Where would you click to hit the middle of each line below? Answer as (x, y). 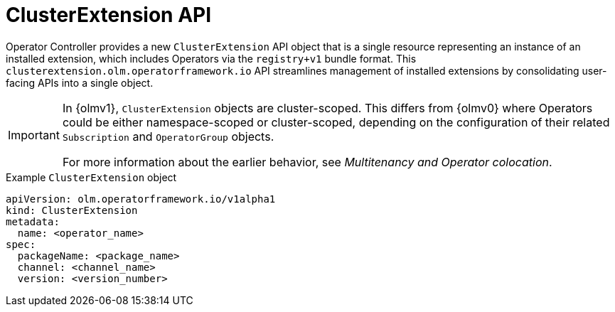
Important (34, 135)
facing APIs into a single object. (80, 82)
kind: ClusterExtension (72, 210)
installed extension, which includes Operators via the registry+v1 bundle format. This (211, 58)
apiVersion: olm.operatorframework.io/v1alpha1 (141, 199)
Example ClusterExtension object (91, 177)
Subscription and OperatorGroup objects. (168, 136)
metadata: (33, 221)
